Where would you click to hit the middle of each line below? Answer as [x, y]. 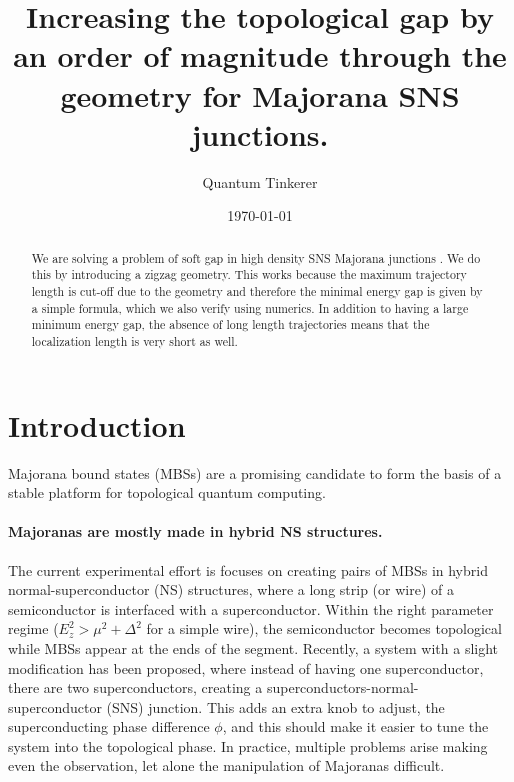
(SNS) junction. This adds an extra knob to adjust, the [275, 706]
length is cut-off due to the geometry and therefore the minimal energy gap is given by [257, 290]
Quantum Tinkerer [260, 181]
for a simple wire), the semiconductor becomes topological [324, 628]
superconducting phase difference [109, 726]
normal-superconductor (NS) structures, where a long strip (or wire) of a [231, 589]
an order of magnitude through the [260, 55]
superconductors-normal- [342, 687]
